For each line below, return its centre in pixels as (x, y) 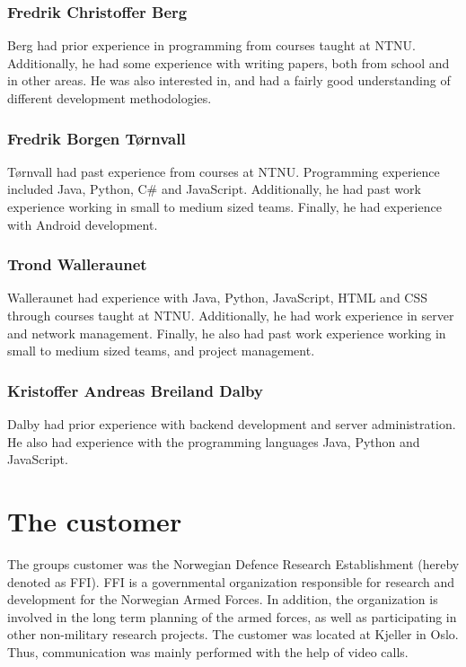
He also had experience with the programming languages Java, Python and (214, 441)
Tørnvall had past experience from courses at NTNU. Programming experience (224, 171)
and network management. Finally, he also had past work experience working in (227, 333)
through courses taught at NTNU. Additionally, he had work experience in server (231, 315)
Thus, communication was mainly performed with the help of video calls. (208, 651)
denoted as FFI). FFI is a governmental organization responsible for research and (231, 581)
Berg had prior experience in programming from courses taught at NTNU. (211, 45)
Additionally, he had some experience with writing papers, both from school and (229, 62)
